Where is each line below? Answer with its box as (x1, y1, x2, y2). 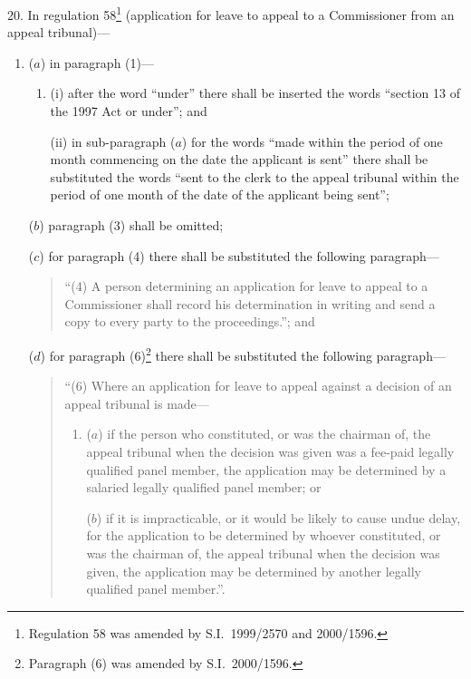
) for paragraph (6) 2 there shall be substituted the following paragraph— (40, 343, 446, 364)
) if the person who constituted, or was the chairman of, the (98, 424, 431, 443)
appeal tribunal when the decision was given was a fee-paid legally (86, 442, 455, 461)
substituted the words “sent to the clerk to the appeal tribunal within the (50, 167, 459, 186)
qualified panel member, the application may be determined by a (86, 460, 447, 479)
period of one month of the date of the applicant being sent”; (50, 185, 389, 204)
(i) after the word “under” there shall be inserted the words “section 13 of (50, 83, 461, 102)
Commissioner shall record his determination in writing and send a (64, 294, 436, 313)
